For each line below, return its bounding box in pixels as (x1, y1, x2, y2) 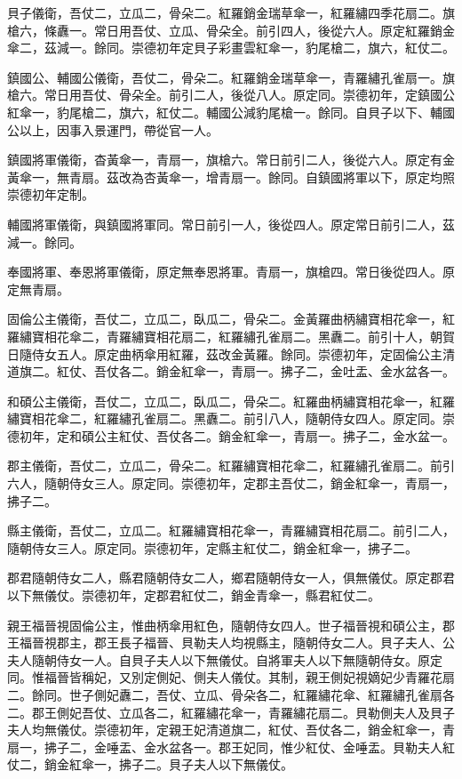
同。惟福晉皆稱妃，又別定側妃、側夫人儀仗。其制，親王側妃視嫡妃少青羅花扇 (7, 668, 455, 687)
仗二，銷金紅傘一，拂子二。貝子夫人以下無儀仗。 (7, 755, 293, 774)
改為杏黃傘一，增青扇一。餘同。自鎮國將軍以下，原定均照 (118, 167, 455, 186)
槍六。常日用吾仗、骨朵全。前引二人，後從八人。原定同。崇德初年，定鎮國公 (7, 85, 455, 104)
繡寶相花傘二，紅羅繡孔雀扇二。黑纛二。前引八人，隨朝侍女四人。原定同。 (7, 409, 442, 428)
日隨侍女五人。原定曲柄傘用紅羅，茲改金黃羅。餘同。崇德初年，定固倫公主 (7, 344, 442, 363)
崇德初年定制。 (7, 185, 94, 204)
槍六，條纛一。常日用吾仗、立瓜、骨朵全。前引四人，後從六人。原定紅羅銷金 (7, 20, 455, 39)
